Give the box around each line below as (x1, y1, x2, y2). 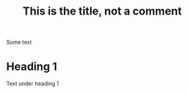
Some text (6, 38, 32, 46)
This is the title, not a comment (22, 4, 183, 18)
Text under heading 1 (6, 80, 59, 88)
